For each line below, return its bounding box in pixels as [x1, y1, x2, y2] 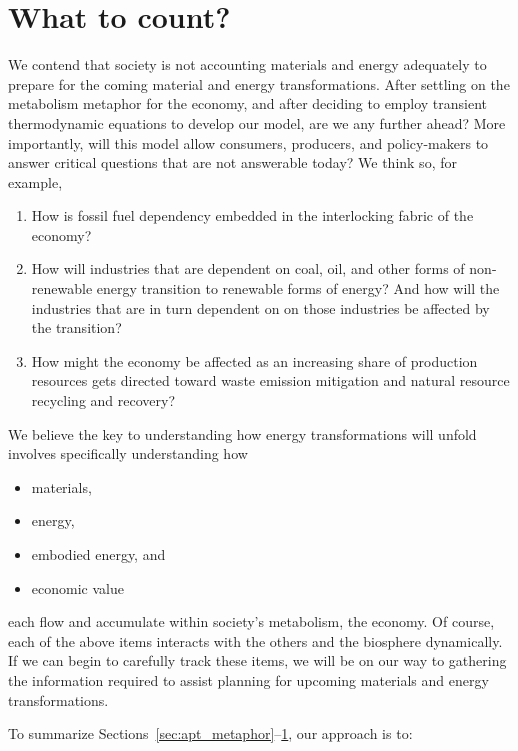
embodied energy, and [31, 544, 166, 564]
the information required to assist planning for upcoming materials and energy [8, 669, 489, 690]
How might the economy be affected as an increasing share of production [31, 350, 478, 371]
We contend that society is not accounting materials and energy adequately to [8, 54, 487, 75]
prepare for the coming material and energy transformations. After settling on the [8, 73, 510, 94]
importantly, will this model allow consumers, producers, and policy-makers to [8, 132, 489, 153]
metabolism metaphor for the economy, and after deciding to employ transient [8, 93, 488, 114]
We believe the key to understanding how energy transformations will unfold [8, 423, 477, 444]
